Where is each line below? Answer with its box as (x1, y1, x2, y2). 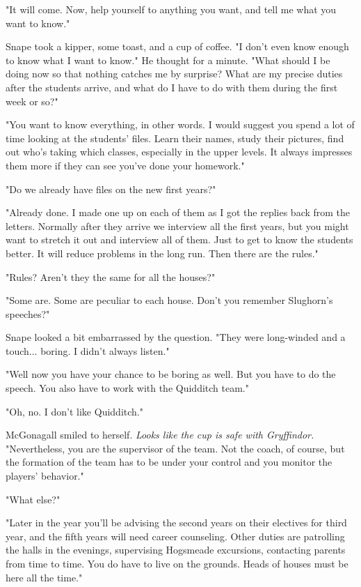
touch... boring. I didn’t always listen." (6, 343, 170, 358)
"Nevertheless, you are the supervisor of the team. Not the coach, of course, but (6, 441, 345, 455)
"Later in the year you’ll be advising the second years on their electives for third (6, 515, 347, 530)
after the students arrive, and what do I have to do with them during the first (6, 79, 338, 94)
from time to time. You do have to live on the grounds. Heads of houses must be (6, 556, 348, 570)
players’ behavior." (6, 468, 84, 483)
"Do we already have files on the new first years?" (6, 181, 216, 196)
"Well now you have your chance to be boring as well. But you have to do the (6, 367, 336, 381)
